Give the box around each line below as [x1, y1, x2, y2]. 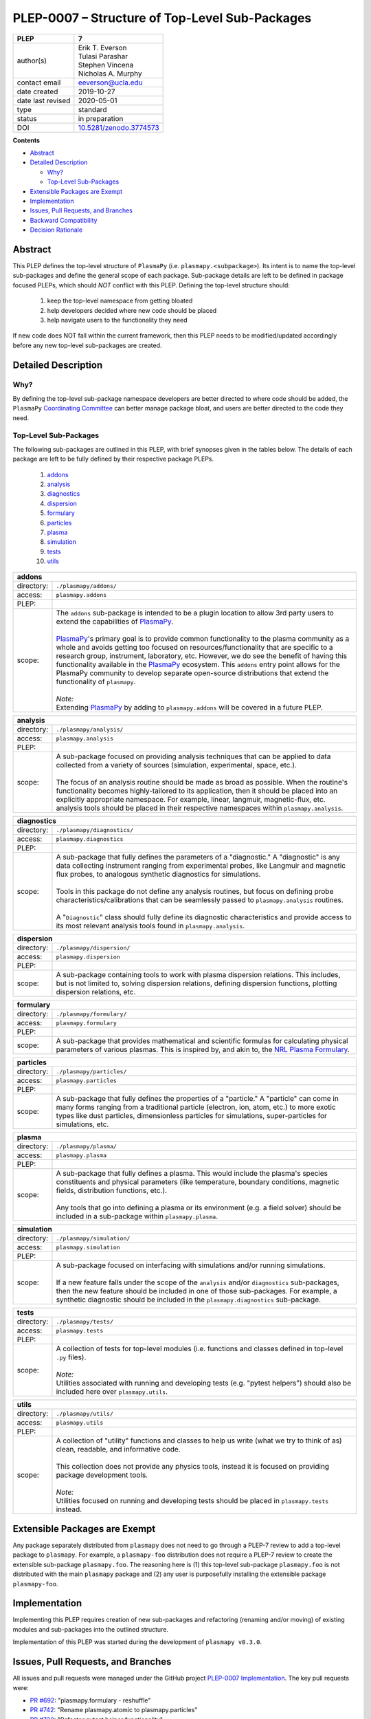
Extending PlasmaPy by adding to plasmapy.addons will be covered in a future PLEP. [56, 703, 323, 712]
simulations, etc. [56, 1119, 109, 1129]
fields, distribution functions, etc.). [56, 1186, 168, 1196]
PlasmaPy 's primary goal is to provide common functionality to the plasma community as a [56, 634, 350, 644]
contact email [16, 78, 61, 87]
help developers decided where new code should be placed [47, 306, 217, 314]
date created [16, 87, 58, 96]
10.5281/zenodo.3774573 [78, 122, 159, 132]
